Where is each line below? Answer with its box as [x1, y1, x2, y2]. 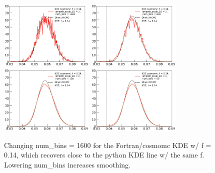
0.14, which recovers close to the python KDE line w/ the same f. [4, 149, 204, 160]
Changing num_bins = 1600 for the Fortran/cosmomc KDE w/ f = [4, 139, 211, 150]
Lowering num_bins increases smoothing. [4, 159, 130, 169]
